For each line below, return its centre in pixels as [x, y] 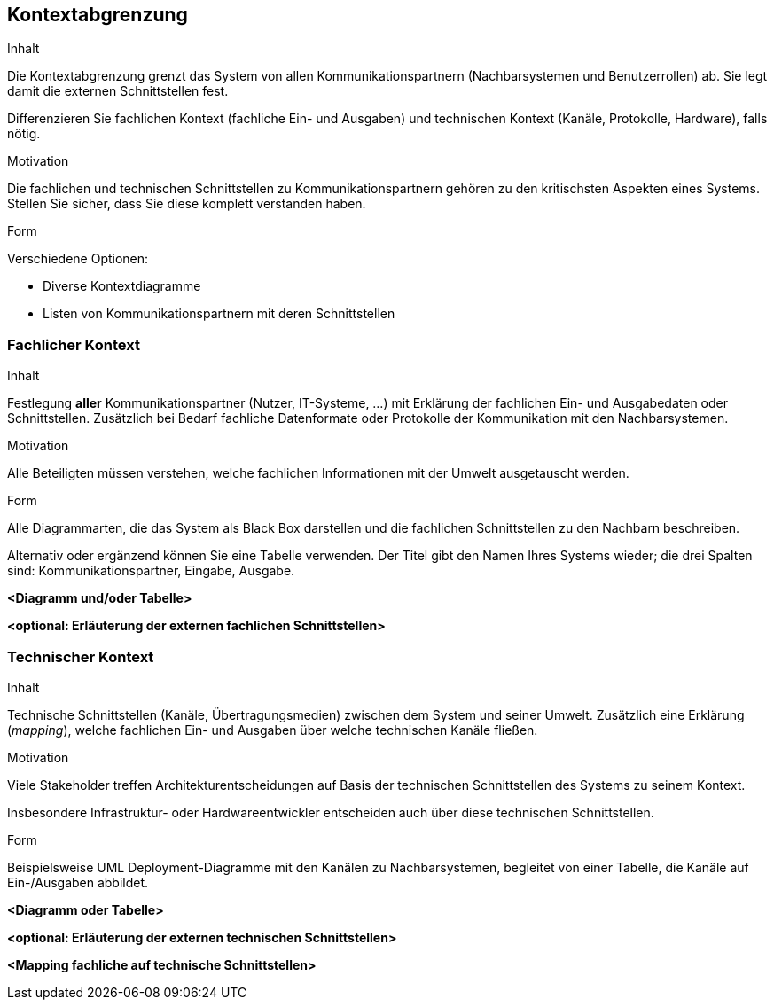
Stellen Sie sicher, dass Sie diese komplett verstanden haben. [187, 204]
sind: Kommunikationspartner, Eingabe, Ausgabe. [151, 571]
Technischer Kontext [81, 656]
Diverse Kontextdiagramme [122, 286]
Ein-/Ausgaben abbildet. [78, 882]
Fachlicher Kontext [74, 344]
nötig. [24, 134]
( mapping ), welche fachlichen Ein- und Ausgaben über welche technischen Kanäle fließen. [273, 730]
